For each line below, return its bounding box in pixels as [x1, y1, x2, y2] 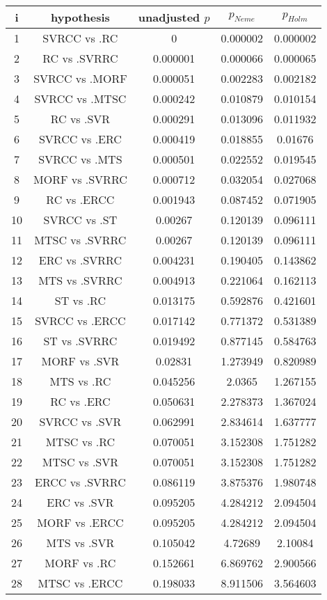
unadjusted [138, 9, 200, 25]
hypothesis [50, 9, 110, 25]
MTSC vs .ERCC [38, 575, 123, 591]
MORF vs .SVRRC [33, 171, 127, 187]
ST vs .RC [54, 292, 106, 308]
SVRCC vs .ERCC [35, 313, 126, 329]
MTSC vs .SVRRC [34, 232, 127, 248]
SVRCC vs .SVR [39, 413, 122, 429]
